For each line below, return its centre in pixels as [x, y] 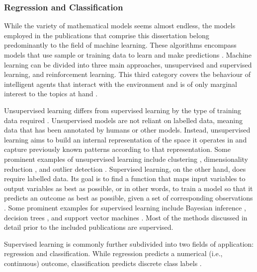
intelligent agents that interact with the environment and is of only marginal [121, 84]
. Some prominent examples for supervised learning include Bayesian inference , [125, 207]
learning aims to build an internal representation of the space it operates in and [126, 139]
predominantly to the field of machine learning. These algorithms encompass [120, 45]
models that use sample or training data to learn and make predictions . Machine [128, 55]
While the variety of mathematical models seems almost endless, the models [120, 26]
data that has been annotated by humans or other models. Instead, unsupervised [127, 130]
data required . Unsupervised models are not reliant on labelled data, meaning [123, 120]
